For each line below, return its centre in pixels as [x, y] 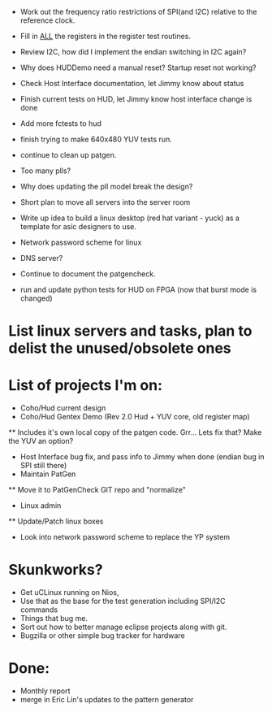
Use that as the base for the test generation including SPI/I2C [123, 601]
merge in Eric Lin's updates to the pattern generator [107, 699]
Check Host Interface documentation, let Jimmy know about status [132, 83]
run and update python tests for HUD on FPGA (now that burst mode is [138, 289]
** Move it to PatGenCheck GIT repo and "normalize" [97, 490]
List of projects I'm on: [86, 386]
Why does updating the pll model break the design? [106, 187]
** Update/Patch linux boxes [56, 521]
